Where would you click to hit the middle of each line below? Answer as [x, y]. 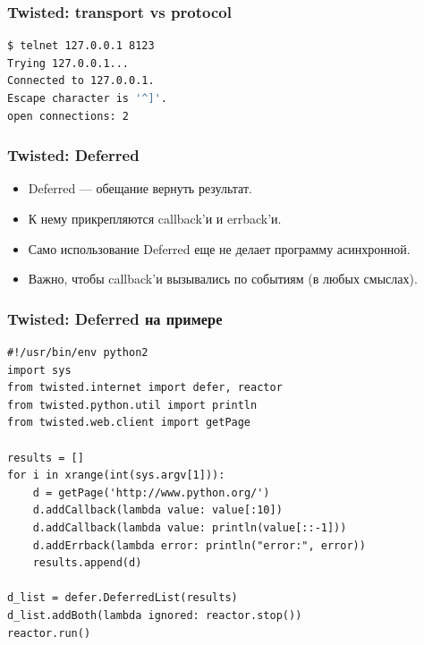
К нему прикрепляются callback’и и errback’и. [155, 218]
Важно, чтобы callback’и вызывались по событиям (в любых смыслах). [223, 279]
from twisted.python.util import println [132, 405]
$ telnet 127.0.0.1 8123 [81, 46]
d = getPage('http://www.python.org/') [151, 492]
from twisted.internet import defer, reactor [145, 388]
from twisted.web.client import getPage [129, 423]
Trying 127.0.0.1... [68, 63]
